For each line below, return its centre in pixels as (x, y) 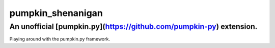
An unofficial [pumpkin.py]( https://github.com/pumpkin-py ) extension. (133, 26)
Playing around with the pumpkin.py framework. (60, 39)
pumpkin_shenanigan (56, 13)
